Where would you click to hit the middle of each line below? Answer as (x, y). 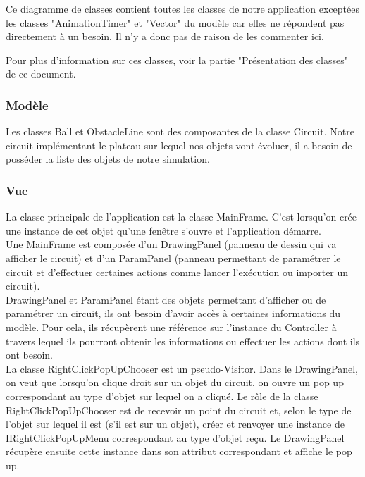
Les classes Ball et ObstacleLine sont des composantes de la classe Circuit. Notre (180, 131)
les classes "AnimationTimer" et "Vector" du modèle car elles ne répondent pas (175, 22)
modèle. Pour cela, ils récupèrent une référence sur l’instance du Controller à (171, 327)
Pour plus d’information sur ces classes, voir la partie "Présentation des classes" (177, 60)
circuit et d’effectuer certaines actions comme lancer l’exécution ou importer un (177, 272)
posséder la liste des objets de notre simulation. (108, 159)
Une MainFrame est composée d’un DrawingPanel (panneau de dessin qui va (171, 244)
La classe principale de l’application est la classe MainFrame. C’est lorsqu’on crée (181, 217)
